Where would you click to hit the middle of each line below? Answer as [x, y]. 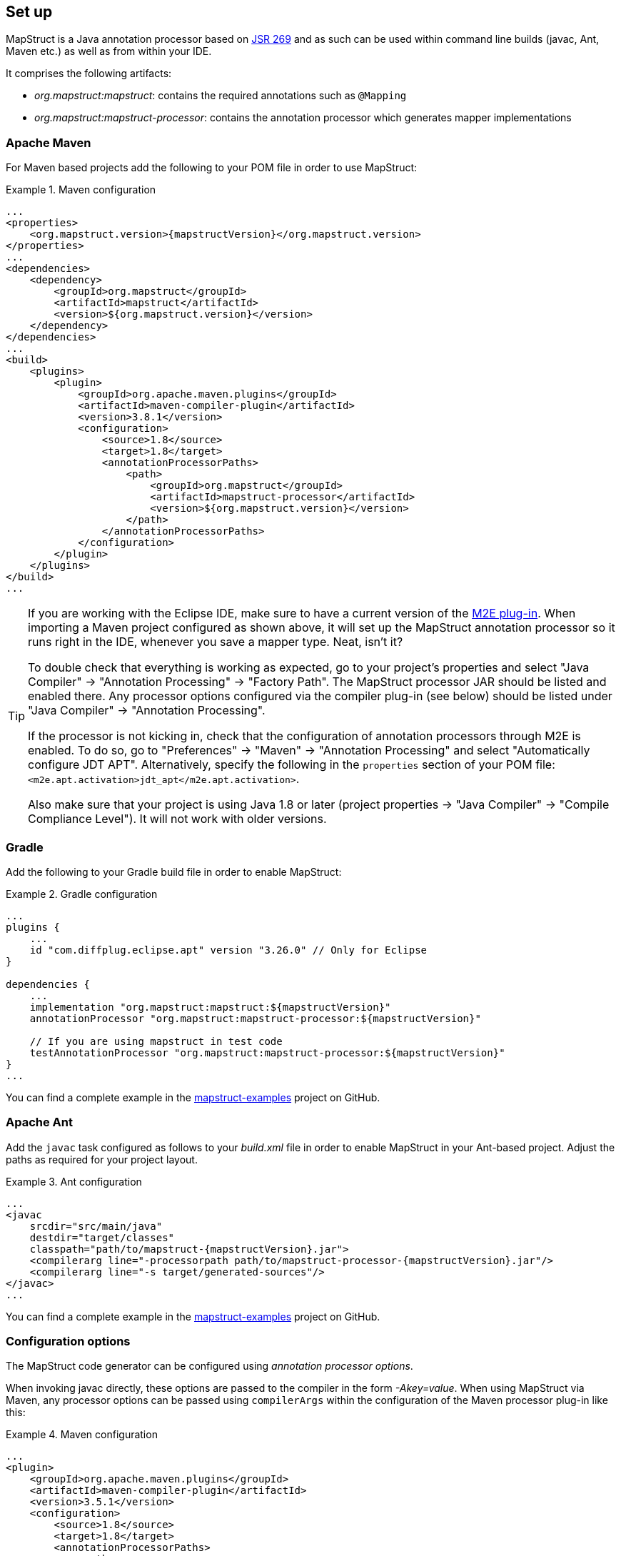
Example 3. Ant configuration [74, 1181]
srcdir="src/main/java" [96, 1226]
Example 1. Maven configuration [81, 190]
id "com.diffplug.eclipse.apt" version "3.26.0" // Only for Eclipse [228, 950]
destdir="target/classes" [102, 1237]
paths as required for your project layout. [102, 1159]
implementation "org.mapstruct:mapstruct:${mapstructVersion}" [210, 1007]
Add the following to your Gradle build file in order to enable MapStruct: [174, 872]
